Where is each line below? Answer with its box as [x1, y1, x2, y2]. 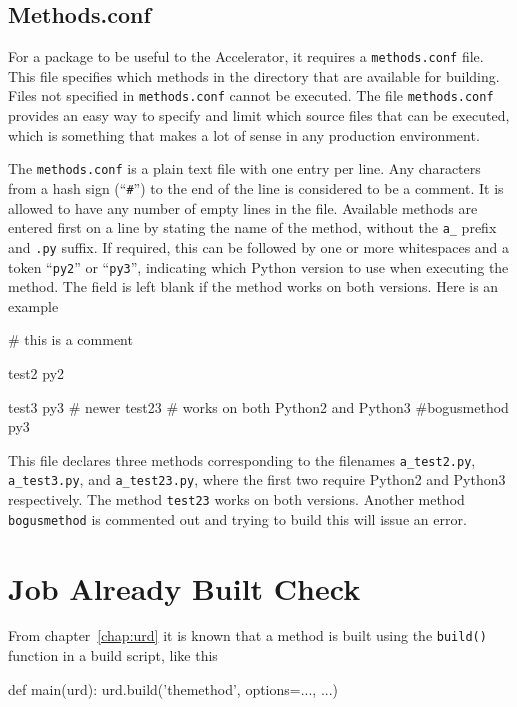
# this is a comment [8, 329, 133, 350]
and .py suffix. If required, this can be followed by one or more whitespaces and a [8, 236, 510, 257]
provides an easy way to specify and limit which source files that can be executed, [8, 105, 510, 126]
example [8, 295, 59, 316]
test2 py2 [8, 362, 65, 383]
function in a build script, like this [8, 645, 218, 666]
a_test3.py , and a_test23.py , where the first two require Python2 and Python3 [8, 469, 506, 490]
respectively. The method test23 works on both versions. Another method [8, 489, 465, 510]
